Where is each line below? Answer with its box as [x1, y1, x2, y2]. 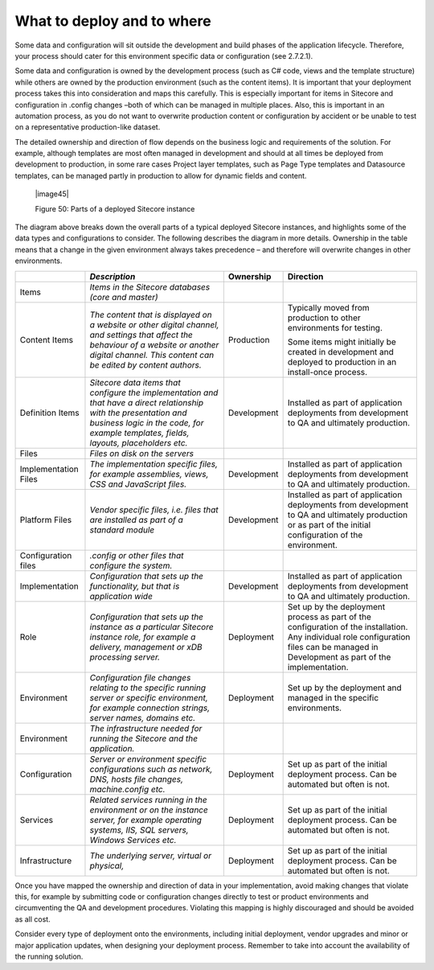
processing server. [89, 651, 161, 663]
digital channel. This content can [89, 349, 215, 360]
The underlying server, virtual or [89, 849, 212, 861]
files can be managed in [287, 641, 379, 652]
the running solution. [14, 952, 84, 961]
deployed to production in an [287, 356, 397, 368]
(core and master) [89, 291, 158, 302]
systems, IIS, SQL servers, [89, 824, 189, 836]
